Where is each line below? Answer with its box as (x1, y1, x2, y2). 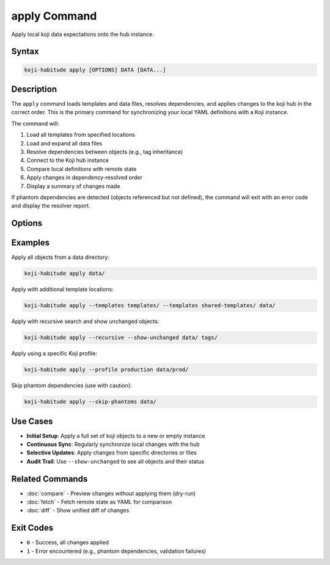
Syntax (11, 46, 39, 57)
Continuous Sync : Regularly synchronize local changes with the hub (26, 440, 200, 448)
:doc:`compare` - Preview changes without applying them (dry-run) (26, 489, 196, 497)
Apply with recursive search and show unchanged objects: (11, 318, 159, 325)
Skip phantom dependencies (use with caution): (11, 382, 132, 389)
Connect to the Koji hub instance (26, 156, 109, 164)
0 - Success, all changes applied (26, 539, 109, 546)
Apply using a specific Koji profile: (11, 350, 97, 357)
